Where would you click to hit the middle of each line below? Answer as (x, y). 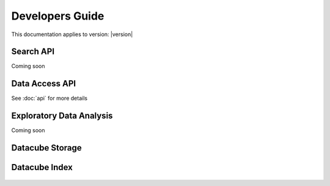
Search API (33, 52)
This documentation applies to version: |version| (72, 34)
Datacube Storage (46, 148)
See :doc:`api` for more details (50, 99)
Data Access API (44, 84)
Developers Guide (58, 16)
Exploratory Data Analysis (62, 116)
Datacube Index (42, 167)
